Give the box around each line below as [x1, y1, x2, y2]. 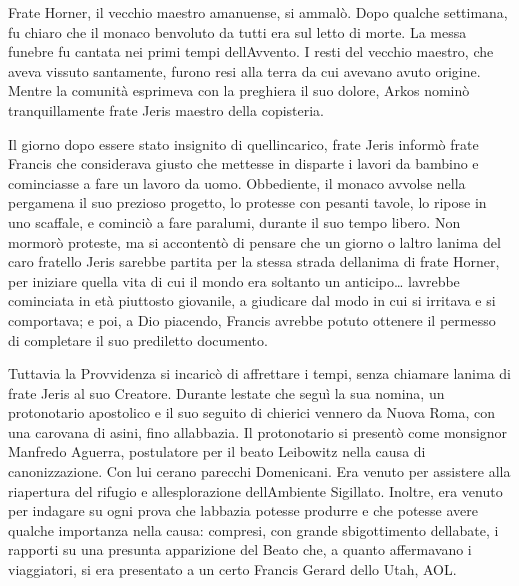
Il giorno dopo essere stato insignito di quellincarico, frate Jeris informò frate [8, 133, 479, 154]
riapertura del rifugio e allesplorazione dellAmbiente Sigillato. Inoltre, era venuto [8, 480, 503, 501]
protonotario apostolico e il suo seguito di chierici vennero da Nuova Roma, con [8, 402, 496, 423]
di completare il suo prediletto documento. [8, 329, 268, 350]
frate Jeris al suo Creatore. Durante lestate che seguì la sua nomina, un [8, 382, 445, 403]
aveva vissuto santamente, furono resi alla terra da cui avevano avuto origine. [8, 60, 481, 81]
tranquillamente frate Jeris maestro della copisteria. [8, 99, 325, 120]
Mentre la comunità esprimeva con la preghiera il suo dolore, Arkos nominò [8, 80, 470, 101]
